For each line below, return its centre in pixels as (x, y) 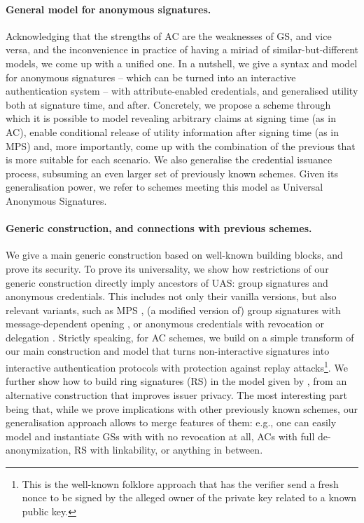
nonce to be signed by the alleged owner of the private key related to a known (189, 497)
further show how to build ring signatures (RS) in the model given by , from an (176, 381)
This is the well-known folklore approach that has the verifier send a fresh (180, 483)
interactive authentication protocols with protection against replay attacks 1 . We (177, 366)
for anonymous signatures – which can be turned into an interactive (151, 77)
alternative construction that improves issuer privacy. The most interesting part (177, 394)
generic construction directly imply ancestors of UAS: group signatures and (167, 282)
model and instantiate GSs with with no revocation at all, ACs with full (160, 436)
